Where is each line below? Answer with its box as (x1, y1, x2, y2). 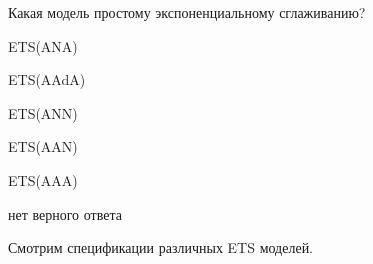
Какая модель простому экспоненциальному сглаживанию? (8, 2, 366, 22)
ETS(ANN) (8, 102, 78, 123)
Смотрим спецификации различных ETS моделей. (8, 237, 314, 258)
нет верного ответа (8, 203, 122, 224)
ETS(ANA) (8, 35, 78, 56)
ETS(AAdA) (8, 69, 86, 90)
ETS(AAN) (8, 136, 78, 157)
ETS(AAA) (8, 169, 78, 190)
